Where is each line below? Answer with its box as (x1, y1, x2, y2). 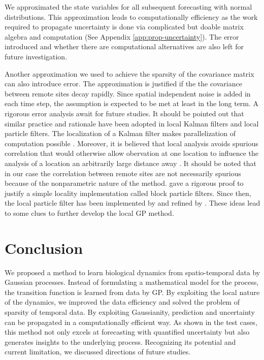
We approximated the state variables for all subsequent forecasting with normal (5, 2, 252, 12)
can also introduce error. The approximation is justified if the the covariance (5, 78, 242, 89)
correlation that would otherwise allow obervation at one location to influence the (5, 148, 258, 158)
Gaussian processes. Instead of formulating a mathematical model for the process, (5, 277, 259, 287)
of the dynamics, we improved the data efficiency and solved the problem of (5, 297, 240, 307)
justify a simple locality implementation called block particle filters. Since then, (5, 187, 251, 198)
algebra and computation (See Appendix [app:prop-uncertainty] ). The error (5, 31, 239, 42)
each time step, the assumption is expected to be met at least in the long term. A (5, 98, 259, 109)
